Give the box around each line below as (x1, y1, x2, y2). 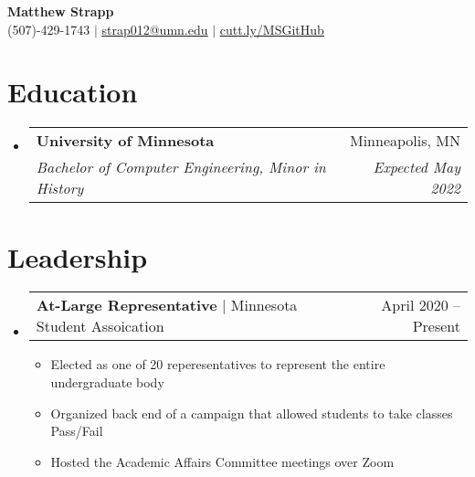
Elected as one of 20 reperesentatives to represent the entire (50, 355, 385, 374)
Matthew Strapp (7, 2, 114, 20)
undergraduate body (50, 373, 164, 392)
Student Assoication (36, 315, 164, 337)
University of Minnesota (36, 130, 215, 152)
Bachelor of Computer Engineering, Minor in (36, 156, 326, 178)
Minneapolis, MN (349, 130, 460, 152)
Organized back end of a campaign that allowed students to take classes (50, 403, 453, 422)
